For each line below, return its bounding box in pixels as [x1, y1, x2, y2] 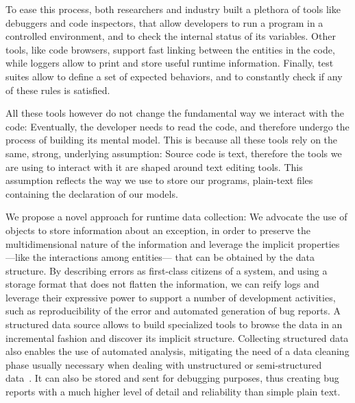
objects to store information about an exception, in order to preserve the [5, 222, 310, 237]
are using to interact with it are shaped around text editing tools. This [5, 159, 303, 174]
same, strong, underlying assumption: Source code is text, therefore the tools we [5, 146, 342, 160]
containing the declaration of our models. [5, 186, 178, 200]
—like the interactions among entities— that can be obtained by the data [5, 250, 315, 264]
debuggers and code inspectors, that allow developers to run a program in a [5, 15, 323, 30]
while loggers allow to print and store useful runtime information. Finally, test [5, 56, 334, 70]
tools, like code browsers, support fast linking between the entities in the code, [5, 42, 335, 56]
